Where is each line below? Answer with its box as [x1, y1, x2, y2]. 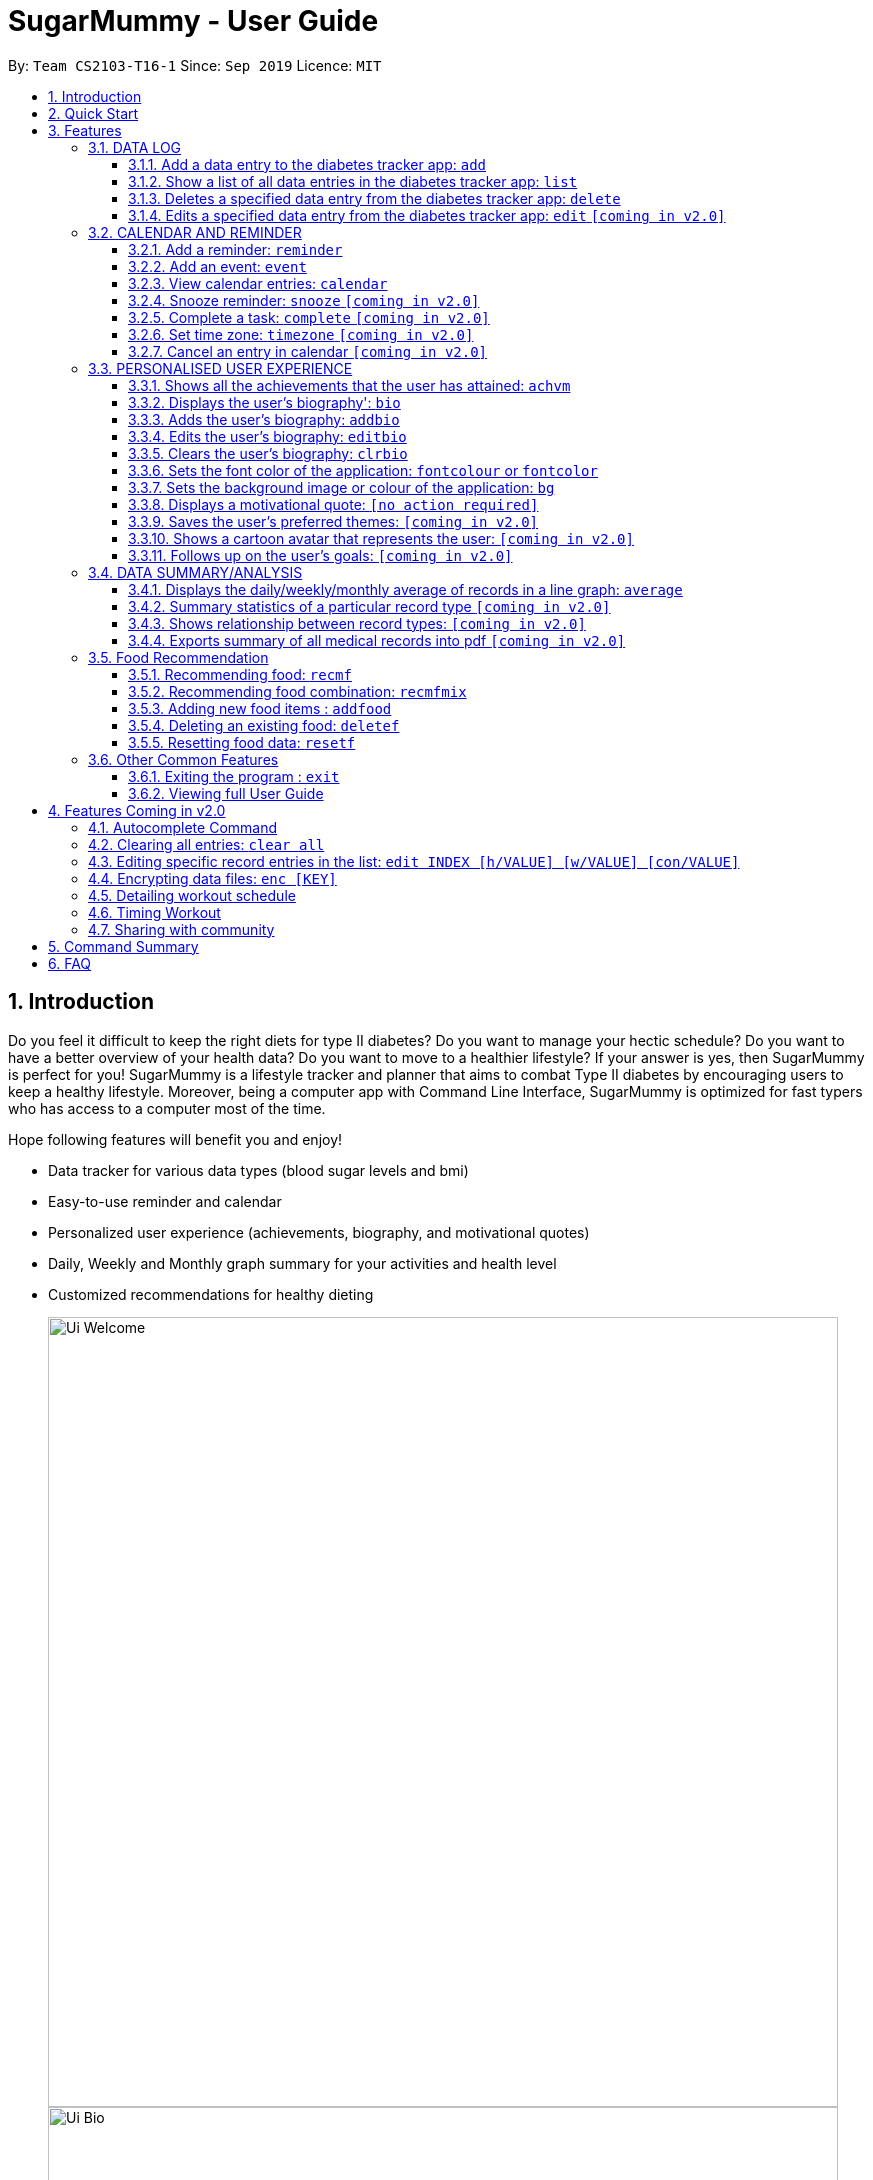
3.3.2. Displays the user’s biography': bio [128, 393, 401, 411]
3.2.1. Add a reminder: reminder [128, 240, 343, 258]
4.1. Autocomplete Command [88, 818, 278, 836]
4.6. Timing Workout [88, 903, 221, 921]
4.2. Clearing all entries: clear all [88, 835, 325, 853]
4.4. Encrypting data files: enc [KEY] [88, 869, 337, 887]
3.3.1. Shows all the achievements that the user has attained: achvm [128, 376, 571, 394]
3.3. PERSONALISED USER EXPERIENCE [88, 359, 353, 377]
